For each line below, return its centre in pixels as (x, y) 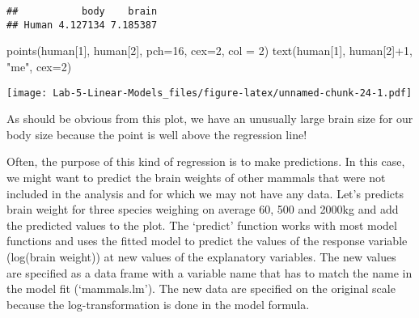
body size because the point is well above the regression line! (157, 134)
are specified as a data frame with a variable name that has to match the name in (209, 272)
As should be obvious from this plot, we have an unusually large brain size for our (210, 119)
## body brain (82, 11)
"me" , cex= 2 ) (39, 66)
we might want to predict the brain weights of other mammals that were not (196, 177)
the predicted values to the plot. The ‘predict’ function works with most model (202, 225)
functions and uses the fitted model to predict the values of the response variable (207, 241)
